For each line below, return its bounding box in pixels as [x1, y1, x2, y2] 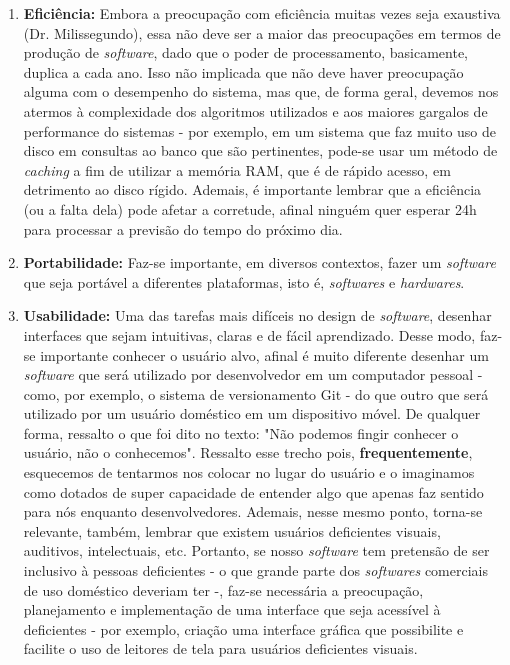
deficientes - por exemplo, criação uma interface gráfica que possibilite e [23, 618, 464, 639]
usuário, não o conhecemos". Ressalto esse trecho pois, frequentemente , [23, 442, 473, 463]
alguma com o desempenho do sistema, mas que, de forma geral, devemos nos [23, 81, 499, 102]
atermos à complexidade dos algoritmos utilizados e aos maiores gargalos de [23, 100, 488, 121]
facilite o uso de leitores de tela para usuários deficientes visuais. [23, 638, 418, 659]
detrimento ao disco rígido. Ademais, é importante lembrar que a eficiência [23, 179, 482, 200]
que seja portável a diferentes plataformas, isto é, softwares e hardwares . [23, 271, 465, 292]
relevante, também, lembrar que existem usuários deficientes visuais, [23, 520, 441, 541]
